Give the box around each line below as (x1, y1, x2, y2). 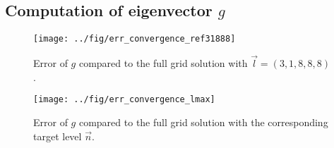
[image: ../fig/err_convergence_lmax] (33, 94, 215, 105)
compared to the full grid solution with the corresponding (78, 114, 328, 129)
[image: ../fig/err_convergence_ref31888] (33, 34, 236, 44)
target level (33, 128, 82, 143)
